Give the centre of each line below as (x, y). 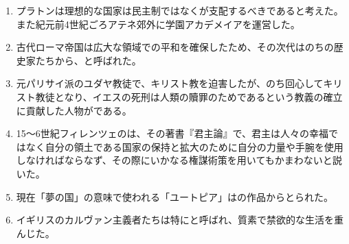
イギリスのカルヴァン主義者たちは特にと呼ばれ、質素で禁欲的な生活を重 (180, 220)
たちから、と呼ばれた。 (88, 60)
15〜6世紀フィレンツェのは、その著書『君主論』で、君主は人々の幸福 (172, 133)
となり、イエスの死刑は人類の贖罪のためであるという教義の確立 (199, 96)
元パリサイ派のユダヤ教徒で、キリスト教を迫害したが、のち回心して (170, 83)
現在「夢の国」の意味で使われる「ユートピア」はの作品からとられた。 (175, 196)
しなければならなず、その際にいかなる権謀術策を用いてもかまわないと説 (179, 160)
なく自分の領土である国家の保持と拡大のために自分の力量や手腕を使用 (184, 146)
